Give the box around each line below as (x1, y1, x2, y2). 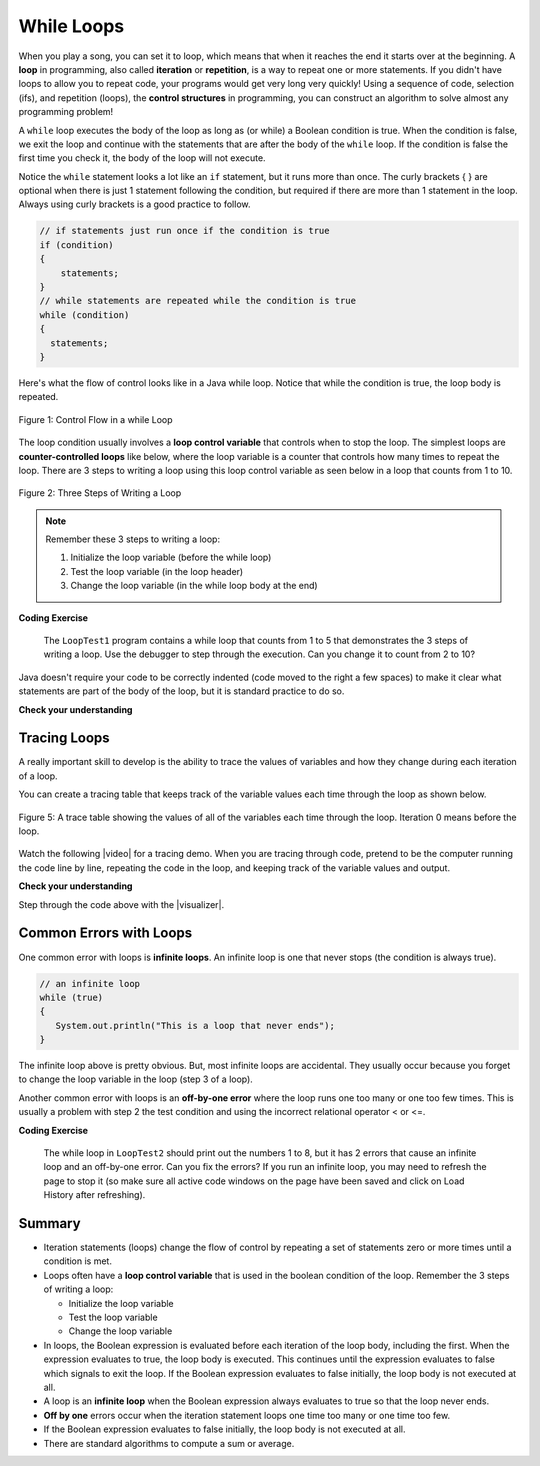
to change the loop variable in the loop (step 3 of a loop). (18, 1073, 254, 1085)
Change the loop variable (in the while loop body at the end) (70, 580, 319, 592)
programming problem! (18, 106, 114, 118)
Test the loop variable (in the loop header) (70, 565, 244, 577)
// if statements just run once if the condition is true (39, 225, 330, 237)
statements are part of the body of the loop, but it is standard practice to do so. (18, 685, 345, 697)
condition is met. (43, 1255, 112, 1267)
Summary (18, 1215, 81, 1232)
